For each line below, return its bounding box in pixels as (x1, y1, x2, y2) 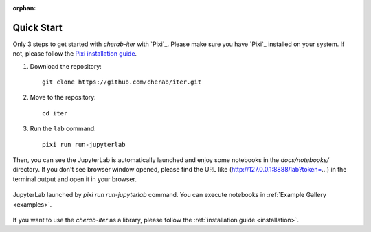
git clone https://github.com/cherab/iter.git (42, 78, 202, 86)
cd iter (42, 109, 68, 117)
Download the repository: (30, 62, 102, 70)
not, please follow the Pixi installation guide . (12, 49, 137, 58)
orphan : (12, 4, 36, 12)
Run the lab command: (30, 124, 96, 133)
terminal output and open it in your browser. (12, 175, 137, 183)
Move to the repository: (30, 93, 96, 102)
